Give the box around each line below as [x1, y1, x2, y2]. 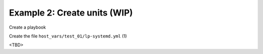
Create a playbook [9, 24, 46, 30]
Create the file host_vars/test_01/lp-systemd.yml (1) [9, 33, 127, 39]
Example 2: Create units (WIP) [9, 7, 133, 18]
